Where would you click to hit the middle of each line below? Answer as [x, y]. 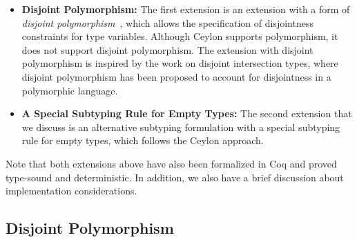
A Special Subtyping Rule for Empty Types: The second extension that [187, 113]
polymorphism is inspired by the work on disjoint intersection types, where [180, 63]
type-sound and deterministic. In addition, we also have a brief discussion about [175, 177]
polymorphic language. [70, 90]
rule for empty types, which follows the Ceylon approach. [143, 140]
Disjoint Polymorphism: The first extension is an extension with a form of [186, 9]
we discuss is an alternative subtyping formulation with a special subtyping [181, 127]
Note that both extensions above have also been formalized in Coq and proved [171, 163]
